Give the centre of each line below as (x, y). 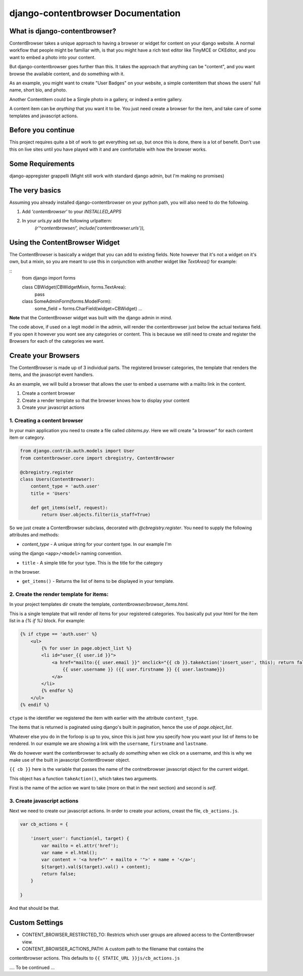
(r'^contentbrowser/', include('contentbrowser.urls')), (90, 228)
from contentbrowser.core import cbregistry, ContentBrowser (97, 458)
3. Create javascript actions (44, 801)
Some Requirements (42, 164)
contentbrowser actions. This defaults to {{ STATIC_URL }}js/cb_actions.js (95, 958)
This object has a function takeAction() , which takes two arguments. (84, 778)
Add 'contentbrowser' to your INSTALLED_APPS (72, 212)
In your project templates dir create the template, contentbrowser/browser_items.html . (99, 605)
